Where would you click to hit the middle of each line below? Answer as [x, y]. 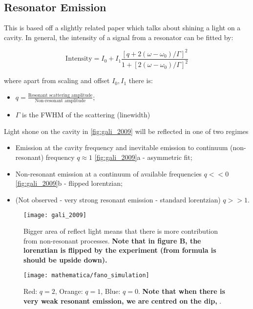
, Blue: [111, 291]
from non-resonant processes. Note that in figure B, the [112, 240]
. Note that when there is [182, 291]
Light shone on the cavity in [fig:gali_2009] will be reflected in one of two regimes [126, 131]
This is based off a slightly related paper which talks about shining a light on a [122, 28]
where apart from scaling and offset [57, 80]
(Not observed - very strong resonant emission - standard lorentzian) [118, 199]
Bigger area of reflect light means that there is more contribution [121, 231]
